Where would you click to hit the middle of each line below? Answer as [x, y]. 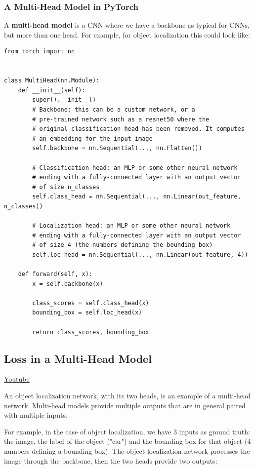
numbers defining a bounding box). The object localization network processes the [127, 450]
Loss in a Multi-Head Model [78, 358]
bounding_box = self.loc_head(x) [87, 313]
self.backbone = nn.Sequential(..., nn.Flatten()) [117, 148]
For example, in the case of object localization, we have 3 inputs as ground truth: [127, 431]
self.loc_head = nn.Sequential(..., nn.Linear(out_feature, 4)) [140, 254]
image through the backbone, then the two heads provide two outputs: [111, 460]
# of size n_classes [66, 187]
